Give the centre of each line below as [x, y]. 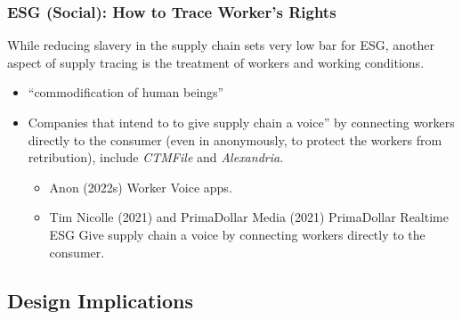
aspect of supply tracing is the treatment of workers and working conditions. [216, 62]
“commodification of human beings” [126, 92]
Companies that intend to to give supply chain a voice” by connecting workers [241, 122]
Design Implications [101, 300]
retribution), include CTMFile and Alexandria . [156, 157]
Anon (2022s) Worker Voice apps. [141, 187]
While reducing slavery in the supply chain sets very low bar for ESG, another [221, 45]
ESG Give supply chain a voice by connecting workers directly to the [237, 234]
